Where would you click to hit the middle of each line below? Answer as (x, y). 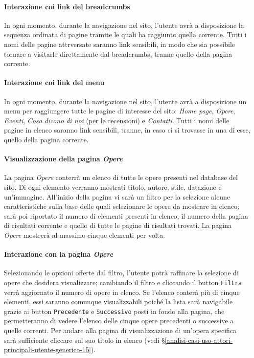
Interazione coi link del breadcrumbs (67, 6)
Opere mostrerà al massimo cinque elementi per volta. (85, 235)
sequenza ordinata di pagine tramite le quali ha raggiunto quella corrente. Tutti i (125, 34)
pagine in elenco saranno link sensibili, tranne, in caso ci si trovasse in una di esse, (127, 130)
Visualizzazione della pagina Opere (63, 159)
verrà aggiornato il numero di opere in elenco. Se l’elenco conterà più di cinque (122, 292)
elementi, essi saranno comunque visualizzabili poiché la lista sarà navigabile (118, 302)
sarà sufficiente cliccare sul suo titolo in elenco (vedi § (84, 340)
